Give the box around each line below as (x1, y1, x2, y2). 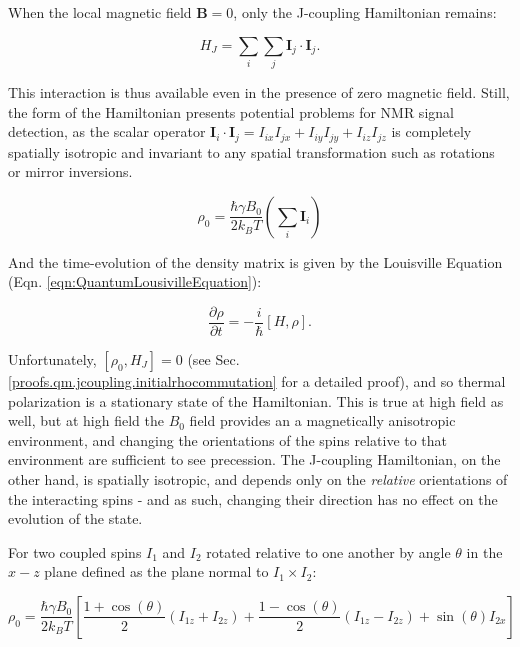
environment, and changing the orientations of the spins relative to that (8, 429, 448, 450)
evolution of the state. (8, 508, 143, 529)
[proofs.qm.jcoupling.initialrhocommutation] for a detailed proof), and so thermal (8, 371, 506, 391)
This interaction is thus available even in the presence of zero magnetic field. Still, (8, 81, 510, 102)
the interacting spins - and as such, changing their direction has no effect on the (8, 488, 498, 509)
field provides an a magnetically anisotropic (189, 410, 456, 431)
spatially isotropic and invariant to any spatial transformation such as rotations (8, 141, 495, 162)
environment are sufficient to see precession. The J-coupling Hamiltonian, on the (8, 449, 501, 470)
